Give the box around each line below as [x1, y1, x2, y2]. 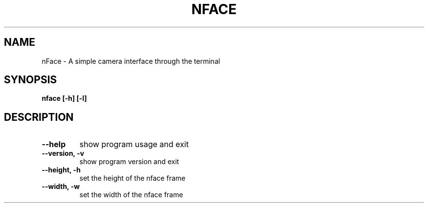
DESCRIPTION [4, 111, 74, 123]
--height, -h [42, 166, 81, 174]
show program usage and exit [79, 139, 189, 150]
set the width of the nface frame [79, 190, 183, 199]
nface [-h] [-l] [42, 94, 87, 103]
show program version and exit [79, 157, 179, 166]
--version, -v [42, 149, 85, 158]
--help [42, 139, 66, 150]
